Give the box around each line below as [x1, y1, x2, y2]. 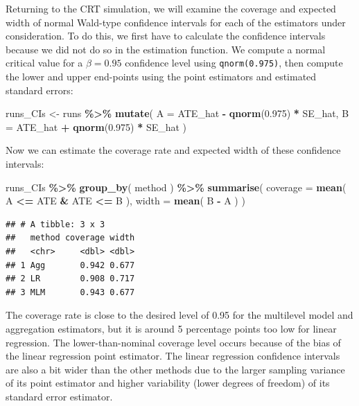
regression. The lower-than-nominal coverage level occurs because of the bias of [6, 335, 341, 349]
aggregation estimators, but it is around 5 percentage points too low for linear [6, 321, 337, 335]
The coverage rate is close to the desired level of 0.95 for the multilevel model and [6, 308, 353, 322]
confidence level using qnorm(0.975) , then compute [125, 55, 343, 70]
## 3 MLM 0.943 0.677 [6, 287, 135, 297]
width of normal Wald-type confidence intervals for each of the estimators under [6, 15, 346, 29]
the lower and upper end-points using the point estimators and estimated [6, 69, 317, 84]
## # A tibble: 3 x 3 [6, 219, 105, 229]
